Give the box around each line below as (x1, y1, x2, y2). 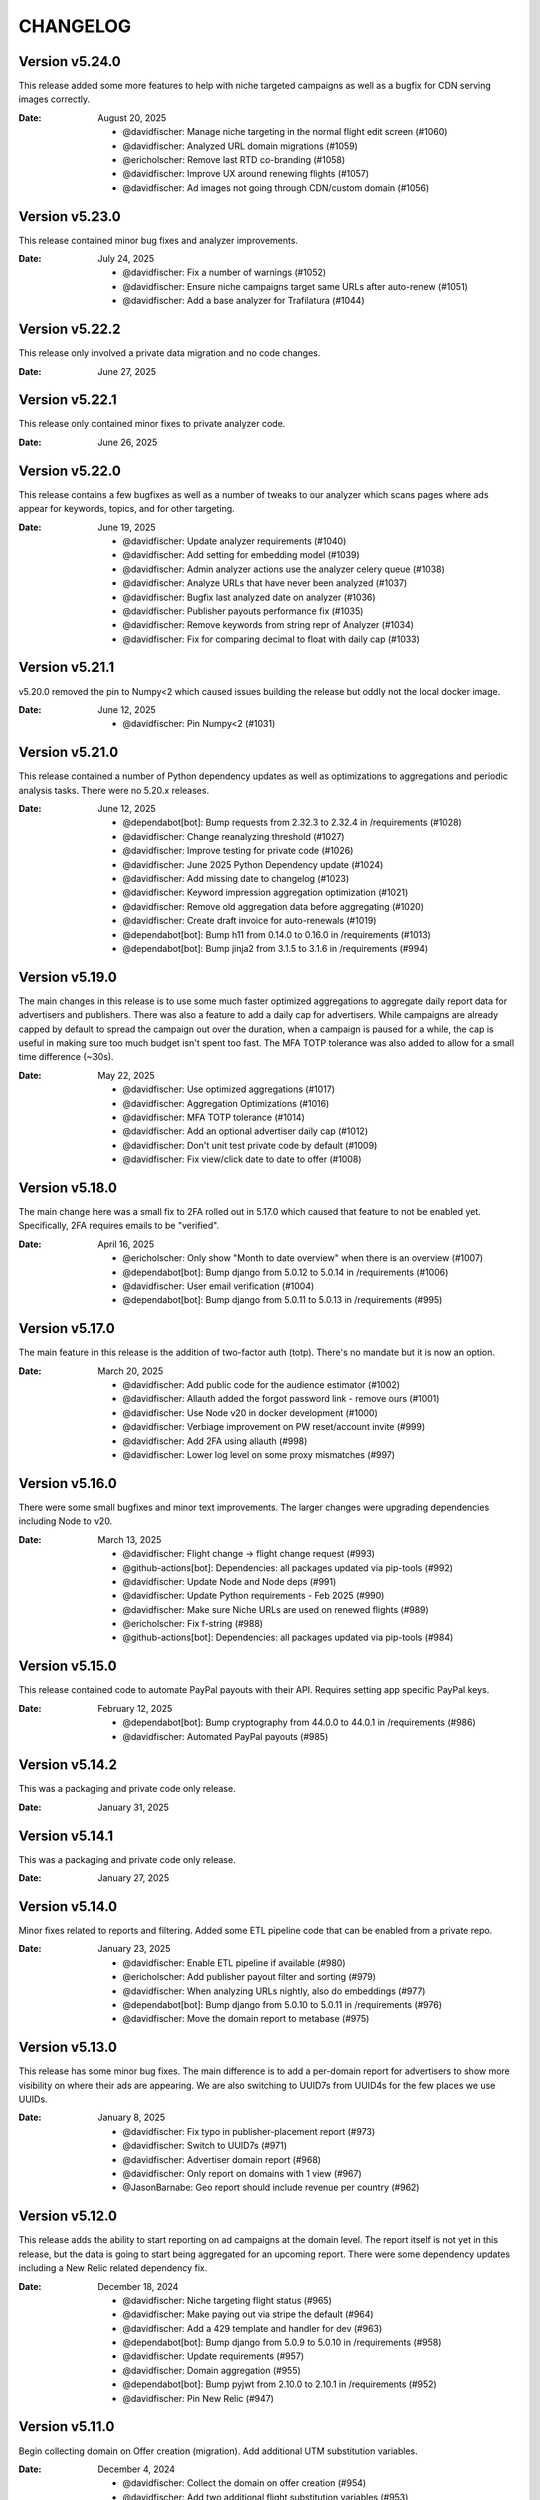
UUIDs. (18, 2093, 49, 2105)
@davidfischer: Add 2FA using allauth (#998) (122, 1435, 308, 1447)
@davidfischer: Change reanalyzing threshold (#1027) (122, 830, 345, 842)
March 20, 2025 (97, 1365, 164, 1377)
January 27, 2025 (97, 1872, 170, 1884)
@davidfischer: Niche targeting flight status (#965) (122, 2294, 332, 2306)
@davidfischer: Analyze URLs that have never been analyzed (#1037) (122, 577, 408, 589)
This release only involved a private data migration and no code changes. (18, 347, 321, 359)
